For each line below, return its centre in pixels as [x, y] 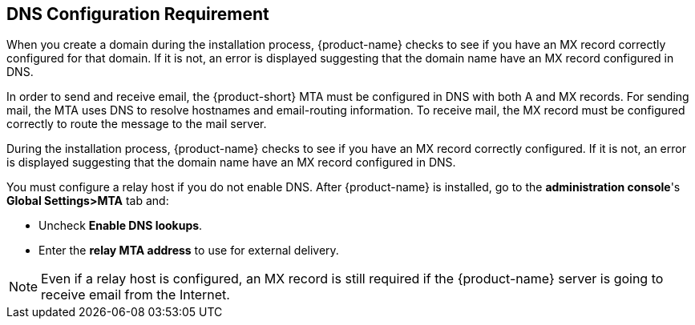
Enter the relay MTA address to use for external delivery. [189, 251]
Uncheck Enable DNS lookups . [121, 226]
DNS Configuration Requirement [138, 14]
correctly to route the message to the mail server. [137, 124]
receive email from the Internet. [135, 295]
